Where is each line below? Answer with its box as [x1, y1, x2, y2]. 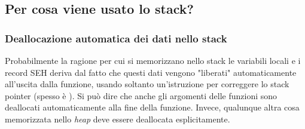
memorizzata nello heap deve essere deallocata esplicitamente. [5, 112, 230, 125]
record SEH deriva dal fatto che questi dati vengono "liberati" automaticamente [5, 66, 297, 78]
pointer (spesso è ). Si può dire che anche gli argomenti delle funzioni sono [5, 89, 277, 102]
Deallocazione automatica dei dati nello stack [5, 30, 227, 45]
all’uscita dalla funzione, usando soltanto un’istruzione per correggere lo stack [5, 78, 289, 90]
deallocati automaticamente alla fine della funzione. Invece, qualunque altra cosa [5, 101, 300, 113]
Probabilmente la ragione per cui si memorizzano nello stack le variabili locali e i [5, 54, 301, 66]
